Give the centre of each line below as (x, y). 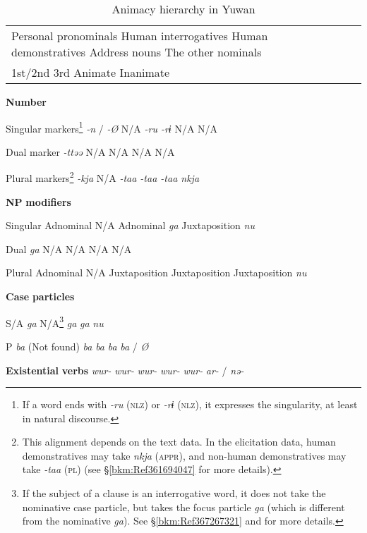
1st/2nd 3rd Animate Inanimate (91, 72)
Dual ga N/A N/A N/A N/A (69, 249)
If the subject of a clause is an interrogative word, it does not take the (174, 493)
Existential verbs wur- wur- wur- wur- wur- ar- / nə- (125, 370)
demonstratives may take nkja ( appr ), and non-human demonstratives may (184, 455)
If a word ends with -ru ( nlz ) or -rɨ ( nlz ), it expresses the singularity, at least (190, 404)
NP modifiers (38, 201)
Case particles (40, 296)
